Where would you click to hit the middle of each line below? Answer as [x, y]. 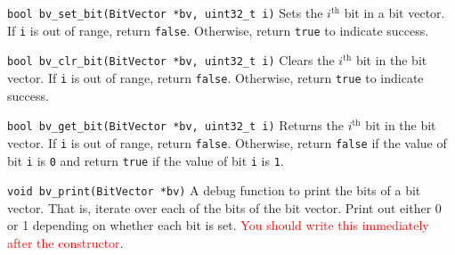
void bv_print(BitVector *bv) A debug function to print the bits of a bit [214, 190]
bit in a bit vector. [394, 12]
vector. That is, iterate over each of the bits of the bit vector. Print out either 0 [224, 207]
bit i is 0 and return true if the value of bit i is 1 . [146, 160]
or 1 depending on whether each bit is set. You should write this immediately [218, 225]
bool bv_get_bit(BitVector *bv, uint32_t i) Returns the [175, 125]
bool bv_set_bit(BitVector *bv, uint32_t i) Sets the [165, 12]
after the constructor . [65, 243]
